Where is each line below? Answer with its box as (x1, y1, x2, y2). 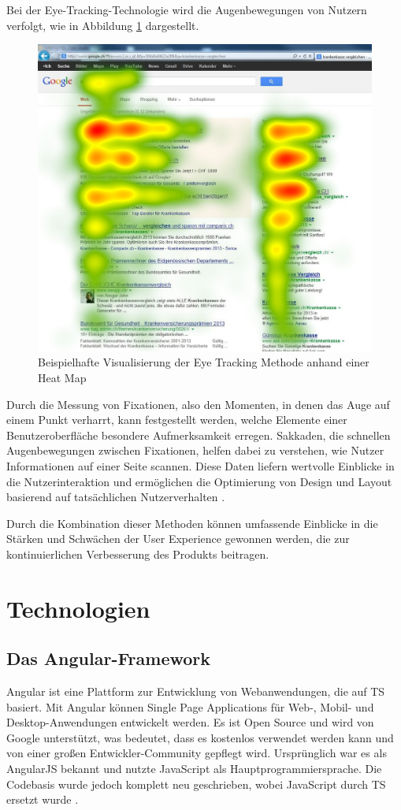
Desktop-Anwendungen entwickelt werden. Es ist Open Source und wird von (6, 714, 374, 730)
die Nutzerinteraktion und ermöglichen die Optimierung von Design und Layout (6, 473, 392, 489)
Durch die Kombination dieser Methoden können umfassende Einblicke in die (6, 515, 378, 531)
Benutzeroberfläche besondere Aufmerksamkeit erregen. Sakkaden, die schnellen (6, 426, 391, 443)
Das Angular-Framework (6, 646, 211, 671)
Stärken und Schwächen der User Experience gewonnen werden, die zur (6, 530, 350, 547)
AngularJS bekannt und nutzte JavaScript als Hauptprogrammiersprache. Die (6, 760, 382, 777)
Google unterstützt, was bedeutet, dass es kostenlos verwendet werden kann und (6, 729, 394, 745)
